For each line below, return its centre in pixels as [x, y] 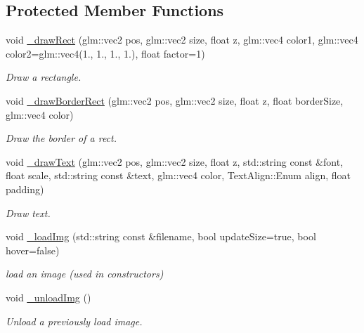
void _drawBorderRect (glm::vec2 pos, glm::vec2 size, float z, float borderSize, [175, 100]
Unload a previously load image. [74, 321]
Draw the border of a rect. [61, 138]
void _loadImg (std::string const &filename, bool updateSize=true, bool [161, 236]
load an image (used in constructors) [85, 274]
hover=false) [33, 250]
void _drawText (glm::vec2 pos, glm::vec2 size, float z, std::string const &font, [174, 161]
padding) [25, 189]
